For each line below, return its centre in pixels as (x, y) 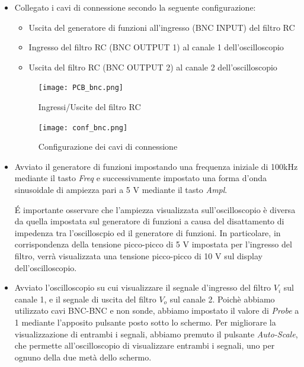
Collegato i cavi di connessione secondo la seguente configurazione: (135, 7)
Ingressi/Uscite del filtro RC (89, 107)
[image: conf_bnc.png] (83, 128)
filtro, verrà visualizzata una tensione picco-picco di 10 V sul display (138, 256)
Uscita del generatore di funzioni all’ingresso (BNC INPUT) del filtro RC (162, 27)
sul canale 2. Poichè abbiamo (222, 299)
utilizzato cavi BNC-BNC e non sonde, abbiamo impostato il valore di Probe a (157, 310)
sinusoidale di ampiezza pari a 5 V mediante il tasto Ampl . (121, 190)
